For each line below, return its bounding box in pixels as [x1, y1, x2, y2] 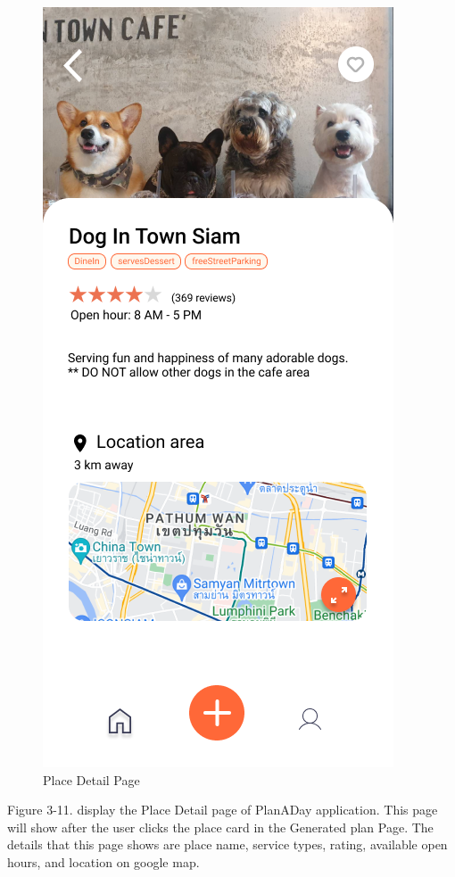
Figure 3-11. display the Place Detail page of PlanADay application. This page [7, 800, 438, 819]
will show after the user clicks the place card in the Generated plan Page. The [7, 817, 434, 836]
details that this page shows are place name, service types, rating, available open [7, 835, 448, 854]
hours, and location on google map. [7, 852, 200, 871]
